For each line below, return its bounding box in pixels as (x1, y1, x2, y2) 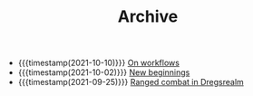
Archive (117, 6, 179, 27)
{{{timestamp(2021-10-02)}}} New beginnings (17, 67, 190, 78)
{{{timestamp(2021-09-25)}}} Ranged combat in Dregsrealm (17, 77, 245, 88)
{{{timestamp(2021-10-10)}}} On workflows (17, 57, 180, 69)
